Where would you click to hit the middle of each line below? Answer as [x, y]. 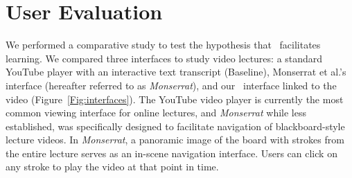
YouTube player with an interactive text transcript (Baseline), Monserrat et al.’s [176, 72]
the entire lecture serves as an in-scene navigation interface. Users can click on [171, 153]
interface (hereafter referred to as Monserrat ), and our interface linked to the [171, 85]
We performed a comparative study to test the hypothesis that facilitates [163, 45]
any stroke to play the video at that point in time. [112, 167]
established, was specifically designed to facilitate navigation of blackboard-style [175, 126]
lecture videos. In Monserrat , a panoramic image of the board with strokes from [175, 140]
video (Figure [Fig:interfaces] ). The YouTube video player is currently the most [175, 99]
